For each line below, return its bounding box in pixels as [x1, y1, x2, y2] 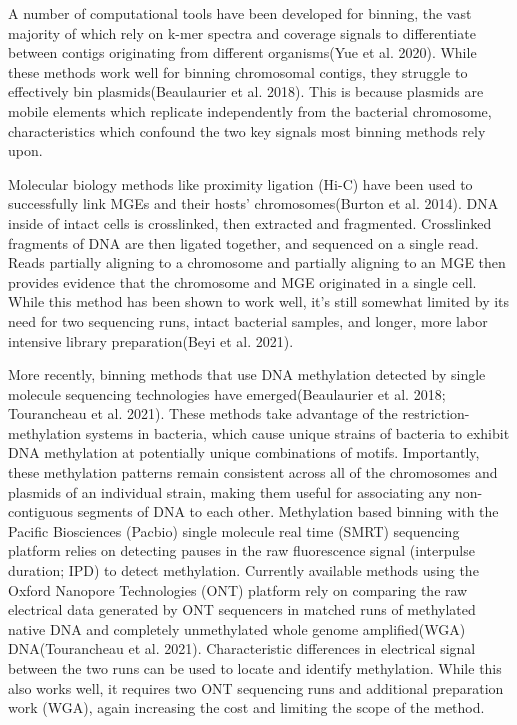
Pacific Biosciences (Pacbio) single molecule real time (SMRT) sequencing [8, 520, 460, 541]
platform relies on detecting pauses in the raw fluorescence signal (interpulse [8, 540, 475, 561]
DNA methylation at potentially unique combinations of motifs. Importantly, [8, 442, 480, 463]
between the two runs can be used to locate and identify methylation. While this [8, 658, 502, 678]
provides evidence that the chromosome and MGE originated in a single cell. [8, 271, 477, 292]
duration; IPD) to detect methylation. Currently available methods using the [8, 560, 479, 581]
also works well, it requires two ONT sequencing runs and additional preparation [8, 677, 504, 698]
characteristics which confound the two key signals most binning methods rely [8, 120, 486, 141]
